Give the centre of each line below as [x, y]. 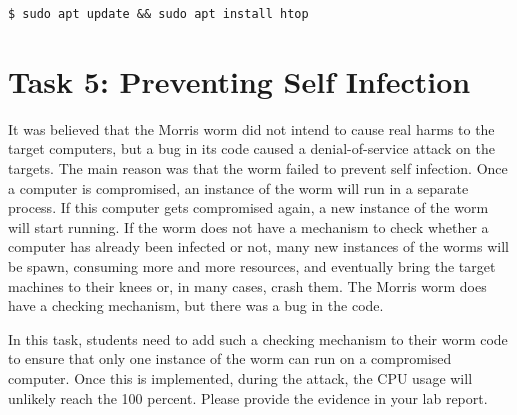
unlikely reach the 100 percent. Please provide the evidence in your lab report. [248, 397]
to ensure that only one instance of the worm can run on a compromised [230, 358]
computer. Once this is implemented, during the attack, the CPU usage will [240, 377]
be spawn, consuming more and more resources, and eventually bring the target [252, 265]
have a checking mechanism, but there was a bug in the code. [196, 305]
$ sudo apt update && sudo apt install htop [158, 14]
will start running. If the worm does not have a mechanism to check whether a [248, 226]
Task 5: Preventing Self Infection [239, 80]
